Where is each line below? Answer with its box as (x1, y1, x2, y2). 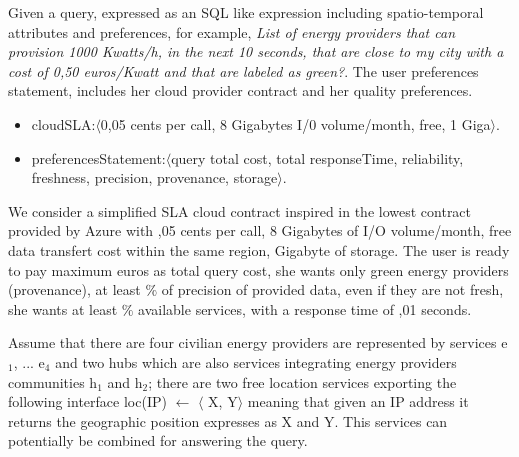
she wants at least (8, 298, 118, 319)
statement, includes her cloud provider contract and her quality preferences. (8, 80, 473, 101)
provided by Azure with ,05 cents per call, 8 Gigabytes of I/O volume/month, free (8, 220, 512, 241)
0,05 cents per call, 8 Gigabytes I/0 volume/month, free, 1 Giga (100, 113, 491, 134)
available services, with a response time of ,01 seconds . (138, 298, 472, 319)
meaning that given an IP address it (247, 391, 469, 412)
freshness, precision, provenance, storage (31, 167, 278, 188)
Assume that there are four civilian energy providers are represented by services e (8, 332, 508, 353)
